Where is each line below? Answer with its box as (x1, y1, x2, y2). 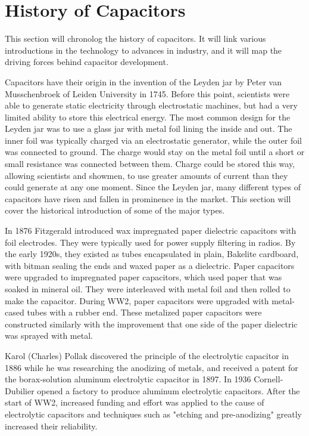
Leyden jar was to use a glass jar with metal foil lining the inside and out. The (5, 122, 292, 135)
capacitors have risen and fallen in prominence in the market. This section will (5, 192, 291, 205)
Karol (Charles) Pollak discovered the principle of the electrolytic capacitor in (5, 349, 289, 361)
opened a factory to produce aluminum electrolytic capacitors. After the (37, 384, 300, 397)
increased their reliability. (5, 419, 98, 432)
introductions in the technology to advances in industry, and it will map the (5, 44, 282, 56)
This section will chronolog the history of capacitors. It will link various (5, 32, 266, 45)
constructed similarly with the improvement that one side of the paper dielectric (5, 317, 298, 330)
